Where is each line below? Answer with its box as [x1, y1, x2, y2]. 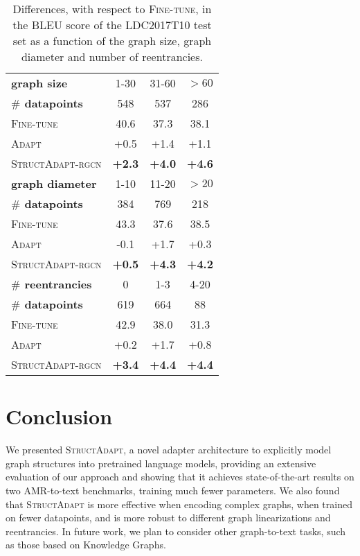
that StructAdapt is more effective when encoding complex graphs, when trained [6, 496, 352, 511]
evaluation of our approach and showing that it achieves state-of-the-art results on [6, 469, 354, 484]
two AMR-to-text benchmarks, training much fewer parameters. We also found [6, 483, 340, 497]
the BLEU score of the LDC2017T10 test [12, 17, 212, 33]
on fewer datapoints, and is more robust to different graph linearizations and [6, 510, 331, 525]
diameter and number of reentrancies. [21, 49, 203, 64]
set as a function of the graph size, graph [12, 33, 212, 49]
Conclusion [6, 402, 113, 431]
